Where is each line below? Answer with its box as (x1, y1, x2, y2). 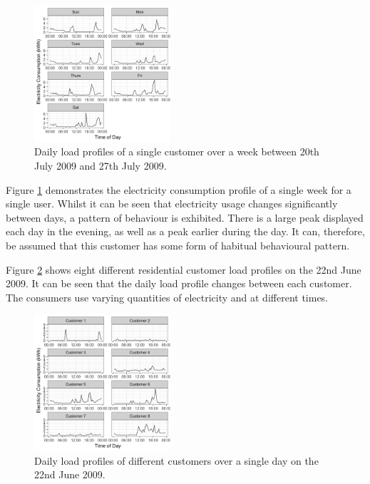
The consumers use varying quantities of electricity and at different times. (6, 289, 329, 304)
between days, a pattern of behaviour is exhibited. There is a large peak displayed (6, 210, 364, 225)
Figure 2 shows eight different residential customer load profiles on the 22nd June (6, 262, 361, 277)
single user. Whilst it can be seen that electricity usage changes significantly (6, 196, 338, 211)
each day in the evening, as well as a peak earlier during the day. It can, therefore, (6, 224, 365, 239)
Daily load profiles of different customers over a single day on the (34, 453, 319, 468)
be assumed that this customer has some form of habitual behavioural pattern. (6, 237, 350, 252)
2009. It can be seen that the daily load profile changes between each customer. (6, 276, 352, 291)
